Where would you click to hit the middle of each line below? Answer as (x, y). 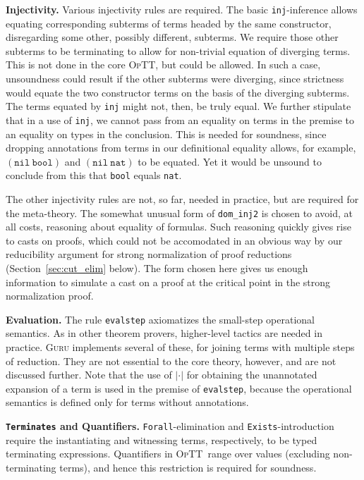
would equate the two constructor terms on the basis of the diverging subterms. (178, 92)
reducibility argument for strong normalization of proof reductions (149, 254)
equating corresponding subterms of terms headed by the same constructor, (169, 23)
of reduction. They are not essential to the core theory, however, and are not (171, 361)
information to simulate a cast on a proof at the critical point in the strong (168, 282)
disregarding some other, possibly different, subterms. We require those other (172, 37)
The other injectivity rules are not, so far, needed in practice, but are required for (182, 198)
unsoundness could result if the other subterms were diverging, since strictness (175, 79)
